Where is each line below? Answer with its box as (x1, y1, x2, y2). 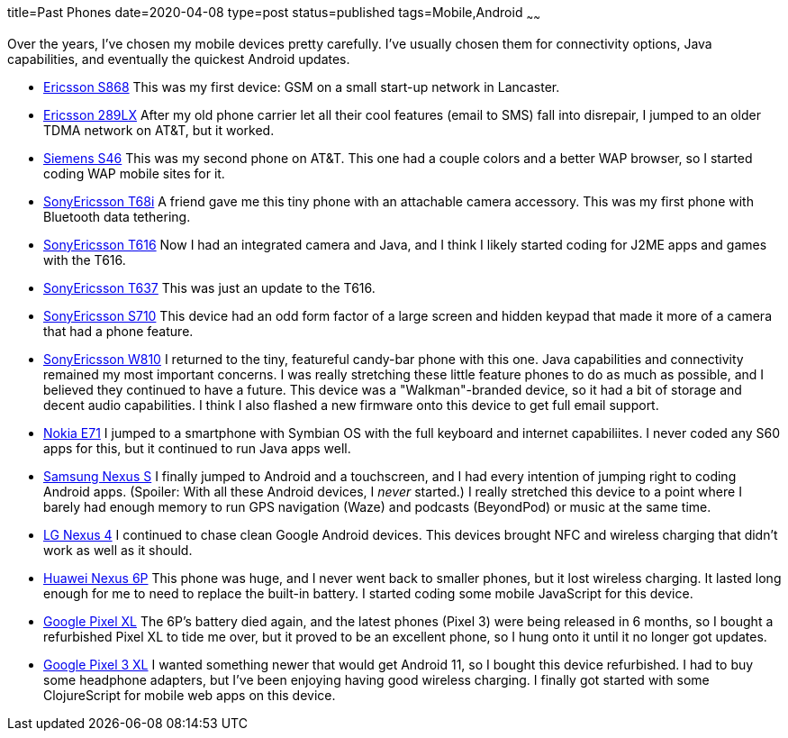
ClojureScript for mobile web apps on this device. (43, 687, 336, 703)
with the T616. (43, 251, 126, 268)
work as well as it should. (43, 542, 193, 558)
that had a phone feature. (43, 323, 194, 339)
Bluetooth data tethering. (43, 208, 191, 224)
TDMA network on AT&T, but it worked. (43, 122, 275, 138)
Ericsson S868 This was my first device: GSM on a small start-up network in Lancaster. (43, 78, 560, 95)
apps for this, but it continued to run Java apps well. (43, 440, 351, 456)
